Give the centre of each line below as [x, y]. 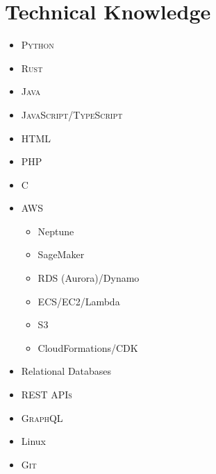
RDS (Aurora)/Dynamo [89, 278]
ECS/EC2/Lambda [79, 301]
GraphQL [42, 417]
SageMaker [61, 254]
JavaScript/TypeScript [72, 114]
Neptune [56, 231]
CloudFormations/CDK [88, 347]
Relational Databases [66, 371]
